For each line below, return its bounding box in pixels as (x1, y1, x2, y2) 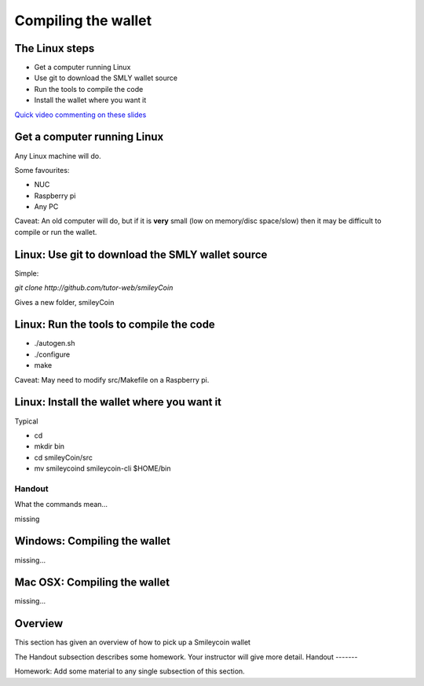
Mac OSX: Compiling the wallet (14, 576, 170, 589)
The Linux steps (14, 42, 95, 55)
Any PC (34, 202, 59, 211)
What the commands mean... (14, 500, 108, 509)
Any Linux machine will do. (14, 151, 101, 160)
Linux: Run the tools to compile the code (14, 318, 215, 332)
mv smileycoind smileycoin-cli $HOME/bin (34, 464, 171, 473)
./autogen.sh (34, 339, 75, 348)
